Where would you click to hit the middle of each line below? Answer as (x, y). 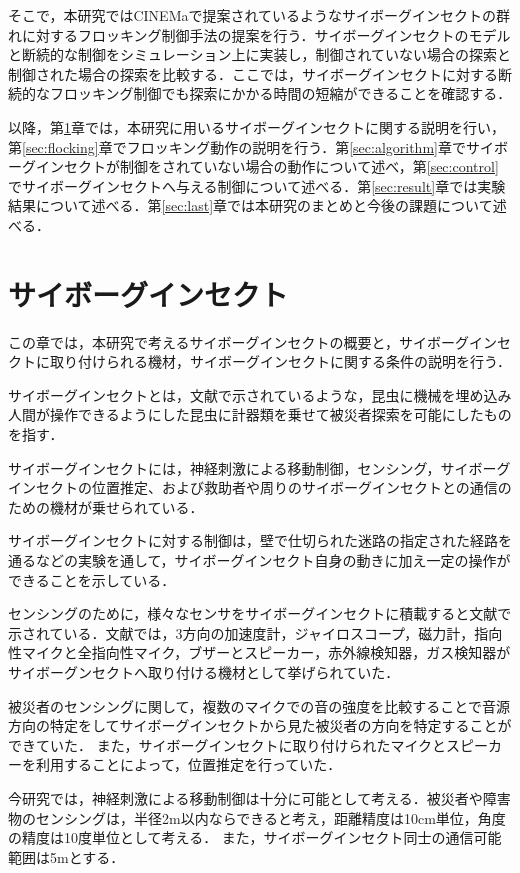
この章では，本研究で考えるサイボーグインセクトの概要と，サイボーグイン (253, 341)
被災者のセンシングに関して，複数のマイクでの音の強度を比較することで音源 (259, 705)
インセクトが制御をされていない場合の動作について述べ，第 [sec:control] (267, 166)
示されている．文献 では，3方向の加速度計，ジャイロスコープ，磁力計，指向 (255, 632)
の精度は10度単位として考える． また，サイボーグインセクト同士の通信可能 (255, 837)
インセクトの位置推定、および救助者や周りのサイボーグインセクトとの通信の (260, 487)
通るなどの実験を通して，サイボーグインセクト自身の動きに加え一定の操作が (259, 560)
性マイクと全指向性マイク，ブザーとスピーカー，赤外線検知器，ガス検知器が (259, 652)
